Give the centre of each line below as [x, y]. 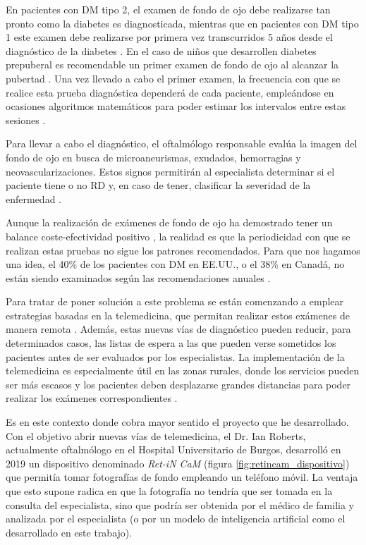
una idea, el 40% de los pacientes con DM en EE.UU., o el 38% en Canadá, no [175, 264]
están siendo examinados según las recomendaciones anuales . [138, 277]
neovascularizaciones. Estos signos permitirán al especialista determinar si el [170, 171]
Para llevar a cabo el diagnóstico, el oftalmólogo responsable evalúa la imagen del [182, 143]
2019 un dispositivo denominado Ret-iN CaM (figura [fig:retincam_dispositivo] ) [178, 463]
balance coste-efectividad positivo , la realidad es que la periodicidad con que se [178, 236]
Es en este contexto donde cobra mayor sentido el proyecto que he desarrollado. [177, 422]
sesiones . [26, 120]
